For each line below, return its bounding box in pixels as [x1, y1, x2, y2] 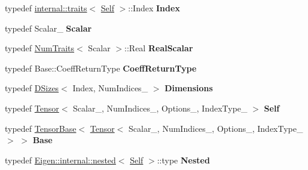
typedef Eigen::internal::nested [5, 153, 116, 166]
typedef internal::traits [5, 2, 87, 14]
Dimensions [164, 82, 213, 94]
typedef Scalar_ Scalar [5, 21, 92, 34]
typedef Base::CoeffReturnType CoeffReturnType [5, 61, 197, 74]
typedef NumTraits [5, 42, 75, 54]
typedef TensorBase [5, 122, 77, 134]
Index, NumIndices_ [72, 82, 148, 94]
